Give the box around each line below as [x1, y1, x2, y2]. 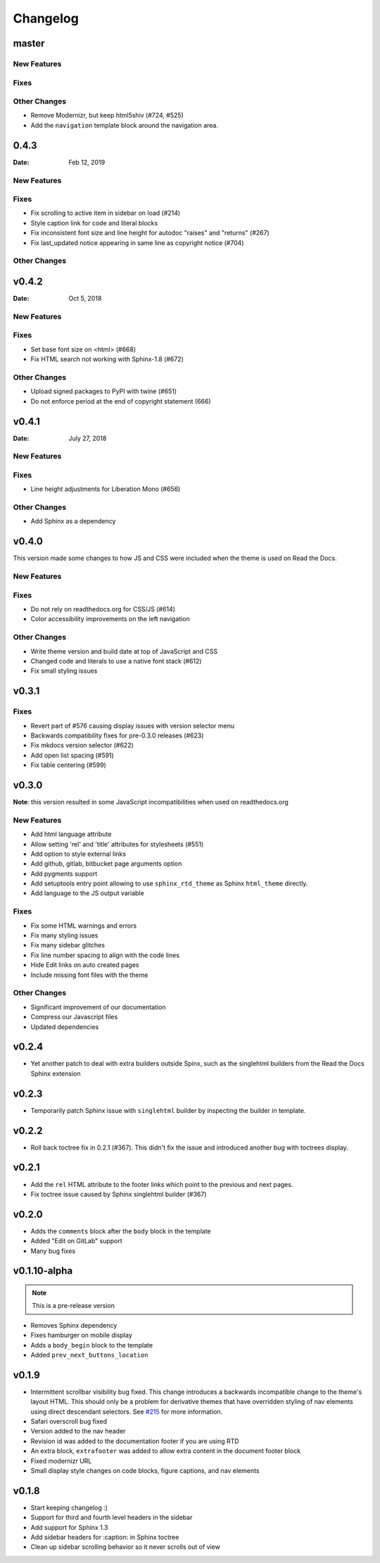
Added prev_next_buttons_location [30, 1350, 148, 1359]
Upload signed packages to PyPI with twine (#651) [30, 387, 177, 396]
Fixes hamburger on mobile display [30, 1331, 133, 1340]
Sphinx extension [30, 1069, 81, 1078]
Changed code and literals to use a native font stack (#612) [30, 656, 202, 665]
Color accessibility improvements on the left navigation [30, 615, 190, 623]
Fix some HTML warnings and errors [30, 921, 137, 930]
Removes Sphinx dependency [30, 1321, 118, 1329]
